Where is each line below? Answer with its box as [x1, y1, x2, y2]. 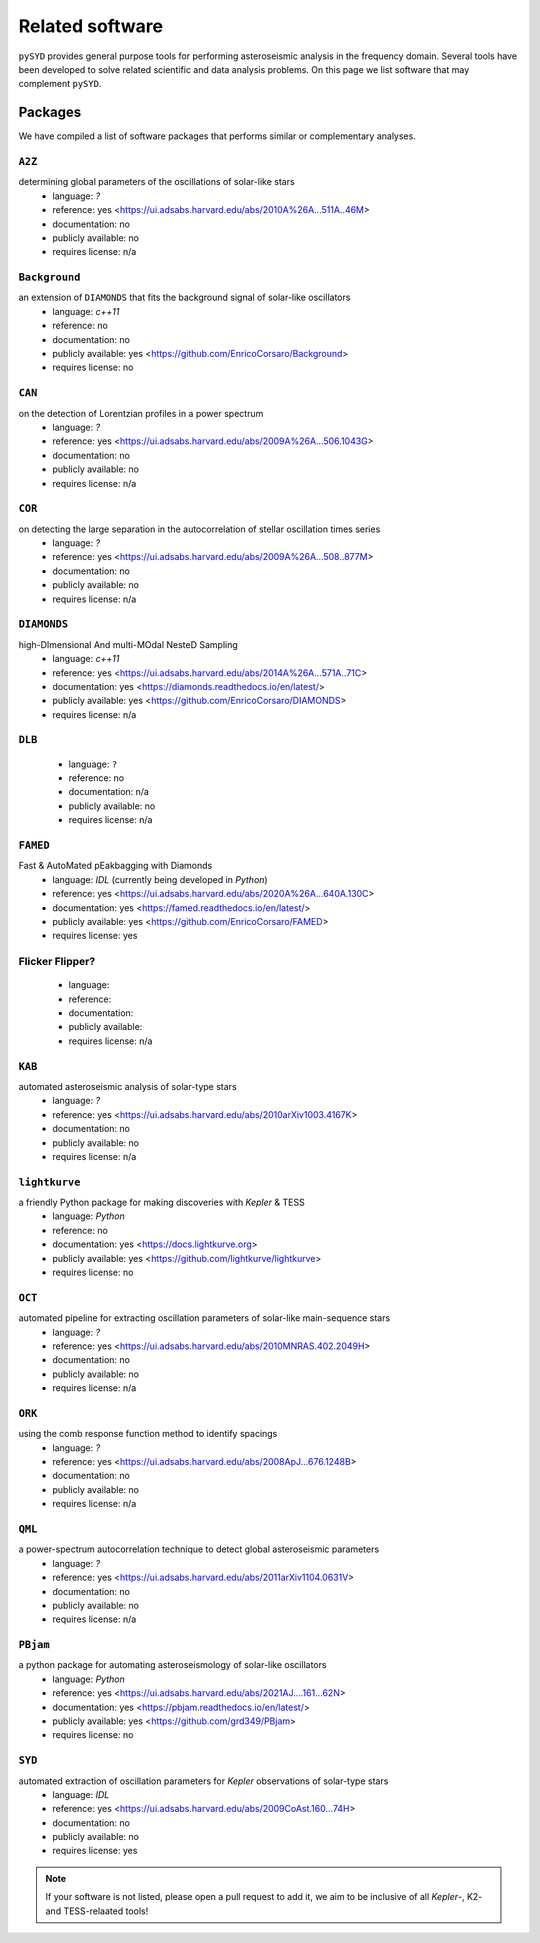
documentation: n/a [68, 786, 150, 798]
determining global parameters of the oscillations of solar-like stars [18, 176, 295, 188]
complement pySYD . [18, 78, 102, 90]
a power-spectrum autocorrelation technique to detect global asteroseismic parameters [18, 1543, 380, 1555]
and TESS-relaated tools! [45, 1905, 149, 1917]
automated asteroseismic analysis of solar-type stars [18, 1080, 237, 1092]
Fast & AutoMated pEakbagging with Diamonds [18, 860, 213, 872]
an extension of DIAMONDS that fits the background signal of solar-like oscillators [18, 291, 351, 304]
